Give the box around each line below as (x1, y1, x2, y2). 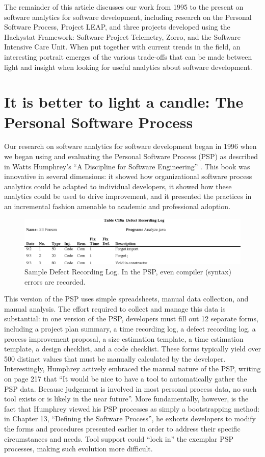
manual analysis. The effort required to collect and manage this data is (4, 303, 226, 314)
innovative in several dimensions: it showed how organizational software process (4, 171, 252, 182)
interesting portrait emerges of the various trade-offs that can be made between (4, 51, 252, 62)
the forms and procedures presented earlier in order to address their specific (4, 423, 241, 434)
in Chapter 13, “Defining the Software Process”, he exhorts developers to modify (4, 413, 256, 424)
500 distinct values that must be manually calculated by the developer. (4, 353, 226, 364)
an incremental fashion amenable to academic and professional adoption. (4, 201, 231, 212)
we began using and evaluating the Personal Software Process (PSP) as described (4, 151, 258, 162)
